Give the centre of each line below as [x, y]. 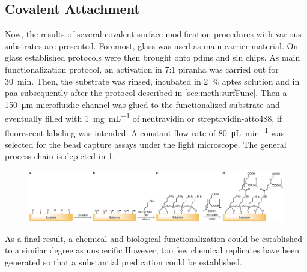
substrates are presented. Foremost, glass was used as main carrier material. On [152, 45]
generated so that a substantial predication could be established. [123, 261]
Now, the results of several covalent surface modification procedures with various [153, 34]
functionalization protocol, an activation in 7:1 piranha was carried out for [142, 69]
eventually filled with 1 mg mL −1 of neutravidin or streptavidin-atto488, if [144, 118]
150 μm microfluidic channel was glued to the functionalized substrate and [142, 104]
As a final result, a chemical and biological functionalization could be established [154, 238]
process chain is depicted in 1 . [60, 156]
